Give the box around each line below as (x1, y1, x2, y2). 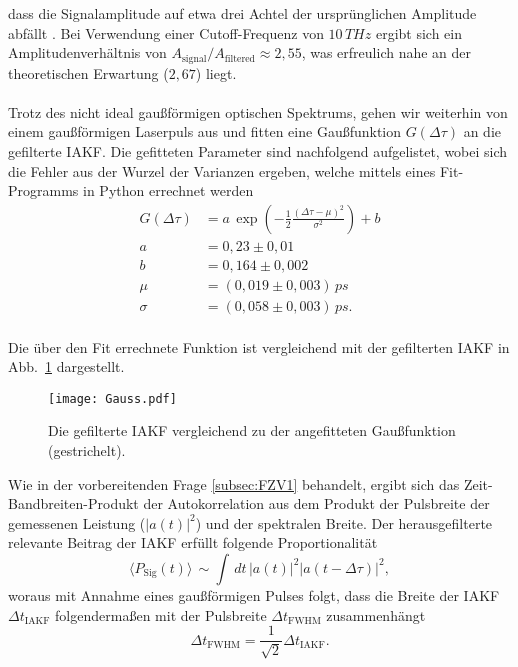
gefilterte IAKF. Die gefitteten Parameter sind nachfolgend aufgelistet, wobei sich (8, 141, 508, 162)
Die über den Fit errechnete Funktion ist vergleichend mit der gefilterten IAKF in (8, 336, 510, 357)
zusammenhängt (326, 604, 426, 625)
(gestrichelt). (48, 439, 126, 460)
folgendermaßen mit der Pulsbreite (55, 604, 267, 625)
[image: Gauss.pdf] (48, 391, 177, 406)
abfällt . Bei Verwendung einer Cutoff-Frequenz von (8, 22, 324, 43)
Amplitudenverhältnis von (8, 42, 167, 63)
